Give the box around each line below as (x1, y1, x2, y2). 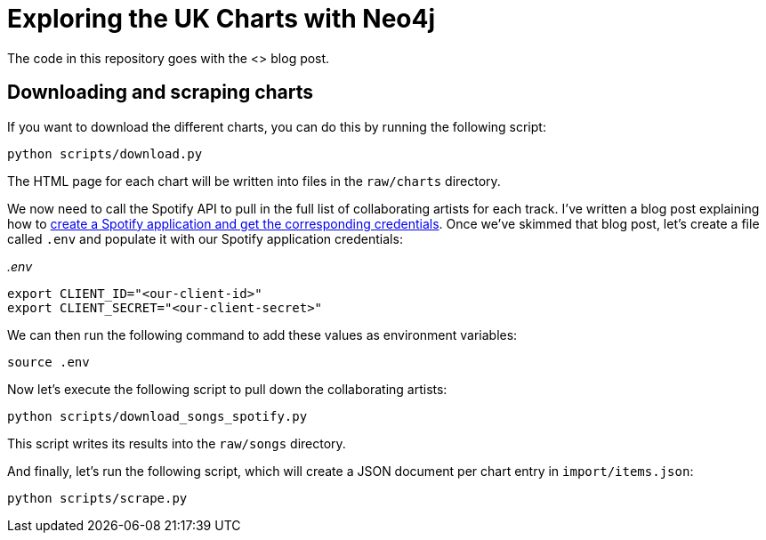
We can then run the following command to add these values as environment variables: (7, 326, 518, 343)
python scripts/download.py (7, 146, 203, 161)
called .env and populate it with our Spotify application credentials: (7, 230, 403, 246)
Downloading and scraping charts (7, 81, 314, 104)
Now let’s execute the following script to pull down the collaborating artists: (7, 381, 448, 397)
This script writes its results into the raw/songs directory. (7, 435, 346, 451)
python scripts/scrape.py (7, 490, 188, 505)
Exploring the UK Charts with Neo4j (7, 4, 436, 34)
